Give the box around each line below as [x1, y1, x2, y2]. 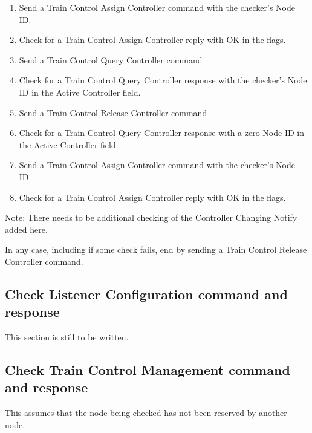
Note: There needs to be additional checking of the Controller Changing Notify [5, 211, 297, 224]
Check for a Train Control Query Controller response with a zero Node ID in [19, 126, 305, 139]
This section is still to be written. [5, 331, 129, 343]
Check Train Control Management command [5, 360, 290, 379]
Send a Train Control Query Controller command [19, 53, 203, 66]
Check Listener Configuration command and [5, 284, 288, 303]
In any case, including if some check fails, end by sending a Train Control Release [5, 243, 307, 256]
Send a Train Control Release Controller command [19, 106, 207, 119]
